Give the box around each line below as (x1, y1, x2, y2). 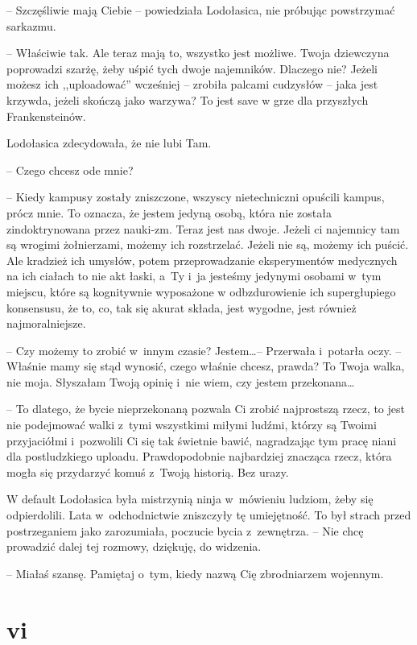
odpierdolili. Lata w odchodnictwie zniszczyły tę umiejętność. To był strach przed (6, 506, 411, 523)
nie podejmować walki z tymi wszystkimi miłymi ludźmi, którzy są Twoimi (6, 416, 377, 433)
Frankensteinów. (6, 107, 86, 124)
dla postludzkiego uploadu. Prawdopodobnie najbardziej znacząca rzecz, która (6, 448, 392, 465)
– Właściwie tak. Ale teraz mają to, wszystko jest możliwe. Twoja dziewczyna (6, 44, 390, 61)
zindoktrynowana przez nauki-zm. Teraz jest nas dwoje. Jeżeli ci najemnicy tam (6, 220, 400, 237)
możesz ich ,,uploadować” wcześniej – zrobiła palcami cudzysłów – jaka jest (6, 76, 378, 93)
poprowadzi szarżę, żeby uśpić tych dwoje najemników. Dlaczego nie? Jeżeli (6, 60, 378, 76)
